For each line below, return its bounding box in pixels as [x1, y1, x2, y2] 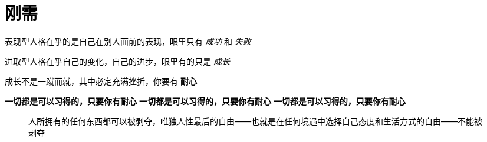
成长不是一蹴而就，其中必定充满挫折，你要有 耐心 [5, 76, 197, 86]
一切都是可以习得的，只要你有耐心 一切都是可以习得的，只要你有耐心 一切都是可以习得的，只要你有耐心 [5, 96, 406, 106]
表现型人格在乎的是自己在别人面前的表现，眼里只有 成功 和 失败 [5, 36, 251, 46]
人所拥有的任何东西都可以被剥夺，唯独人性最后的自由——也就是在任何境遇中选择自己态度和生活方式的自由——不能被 [28, 116, 482, 126]
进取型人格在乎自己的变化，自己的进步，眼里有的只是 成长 [5, 56, 230, 66]
